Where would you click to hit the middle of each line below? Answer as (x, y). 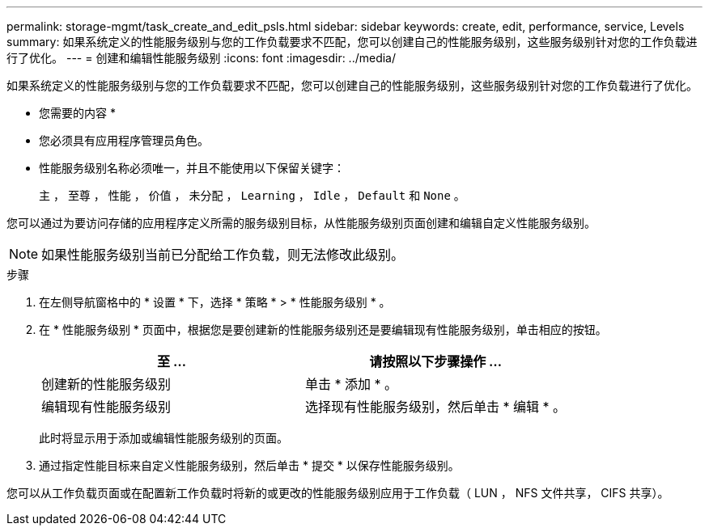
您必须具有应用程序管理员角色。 (124, 140)
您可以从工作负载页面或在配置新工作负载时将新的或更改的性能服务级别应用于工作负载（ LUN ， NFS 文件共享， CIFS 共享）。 (338, 493)
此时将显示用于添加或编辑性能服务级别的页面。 (163, 438)
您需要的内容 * (77, 113)
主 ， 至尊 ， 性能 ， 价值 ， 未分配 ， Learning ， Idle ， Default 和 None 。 (252, 195)
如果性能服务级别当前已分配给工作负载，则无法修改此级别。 (223, 255)
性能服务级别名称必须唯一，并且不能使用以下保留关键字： (192, 168)
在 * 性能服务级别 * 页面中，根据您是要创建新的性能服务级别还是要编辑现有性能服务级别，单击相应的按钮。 (323, 329)
